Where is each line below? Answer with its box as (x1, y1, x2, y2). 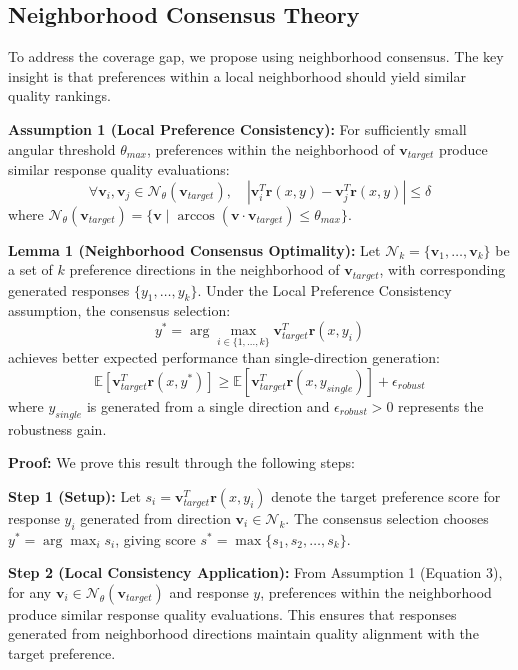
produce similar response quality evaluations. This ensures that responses (8, 603, 457, 624)
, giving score (115, 528, 196, 549)
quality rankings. (8, 85, 111, 106)
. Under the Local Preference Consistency (197, 279, 452, 300)
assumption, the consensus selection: (8, 300, 231, 321)
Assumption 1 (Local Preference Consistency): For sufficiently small (8, 118, 467, 139)
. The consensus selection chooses (285, 507, 489, 528)
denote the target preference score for (271, 485, 501, 506)
